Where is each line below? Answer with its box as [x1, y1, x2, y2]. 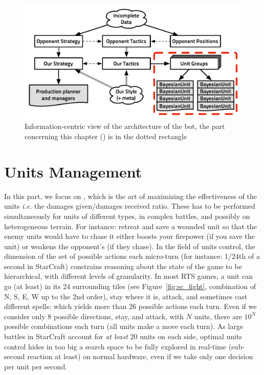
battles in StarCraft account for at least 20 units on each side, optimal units [4, 331, 242, 342]
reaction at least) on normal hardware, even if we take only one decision [27, 351, 253, 362]
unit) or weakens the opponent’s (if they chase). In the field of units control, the [4, 240, 255, 251]
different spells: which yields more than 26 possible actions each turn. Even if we [4, 301, 257, 312]
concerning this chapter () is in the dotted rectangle [25, 131, 187, 142]
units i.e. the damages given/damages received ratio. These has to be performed [4, 201, 255, 211]
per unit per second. [4, 361, 68, 371]
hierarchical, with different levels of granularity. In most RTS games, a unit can [4, 271, 253, 281]
